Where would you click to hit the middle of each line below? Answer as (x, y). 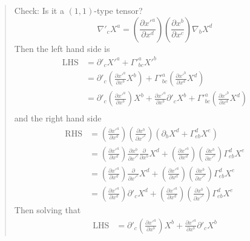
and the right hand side (58, 118)
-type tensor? (118, 10)
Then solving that (48, 209)
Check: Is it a (39, 10)
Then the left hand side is (62, 48)
